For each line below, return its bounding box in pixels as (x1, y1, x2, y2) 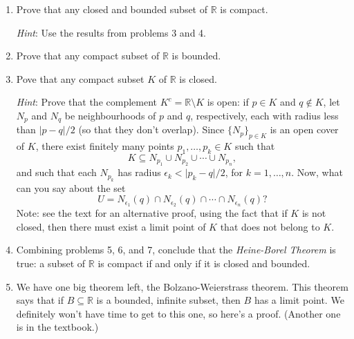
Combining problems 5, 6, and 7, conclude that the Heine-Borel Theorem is (16, 242, 336, 257)
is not (301, 206, 326, 220)
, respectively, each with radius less (190, 108, 339, 122)
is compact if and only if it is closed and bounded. (97, 256, 310, 271)
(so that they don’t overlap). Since (78, 122, 225, 137)
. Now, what (291, 165, 343, 180)
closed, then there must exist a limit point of (16, 219, 206, 233)
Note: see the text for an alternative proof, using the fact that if (16, 206, 288, 220)
